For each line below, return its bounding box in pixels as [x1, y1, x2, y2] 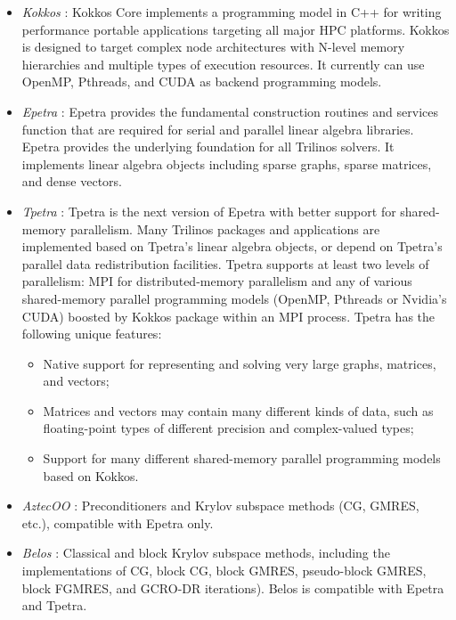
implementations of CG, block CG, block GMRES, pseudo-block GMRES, [21, 561, 427, 580]
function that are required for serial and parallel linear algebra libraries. [21, 119, 414, 138]
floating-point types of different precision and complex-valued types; [43, 419, 414, 437]
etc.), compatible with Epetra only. [21, 513, 214, 532]
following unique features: [21, 324, 162, 343]
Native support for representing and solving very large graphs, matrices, [43, 354, 436, 372]
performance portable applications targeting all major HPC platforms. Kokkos [21, 20, 450, 38]
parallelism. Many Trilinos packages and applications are [69, 219, 380, 238]
